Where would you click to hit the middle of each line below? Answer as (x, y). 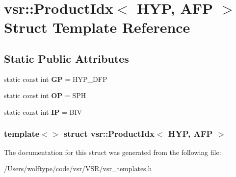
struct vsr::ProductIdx (109, 134)
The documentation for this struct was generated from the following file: (113, 152)
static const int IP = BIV (43, 112)
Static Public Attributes (66, 58)
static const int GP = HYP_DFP (56, 79)
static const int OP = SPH (45, 95)
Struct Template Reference (97, 27)
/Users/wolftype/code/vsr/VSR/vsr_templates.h (78, 168)
